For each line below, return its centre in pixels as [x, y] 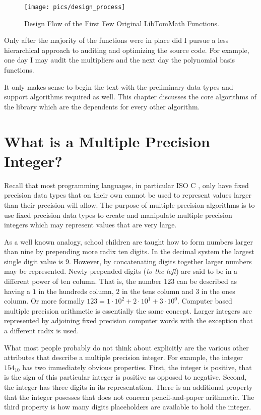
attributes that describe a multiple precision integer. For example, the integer [123, 357]
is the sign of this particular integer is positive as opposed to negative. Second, [125, 377]
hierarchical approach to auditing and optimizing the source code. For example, [127, 50]
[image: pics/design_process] [75, 7]
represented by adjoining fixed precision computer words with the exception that [128, 320]
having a [17, 291]
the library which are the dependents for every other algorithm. [102, 106]
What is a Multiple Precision [107, 141]
